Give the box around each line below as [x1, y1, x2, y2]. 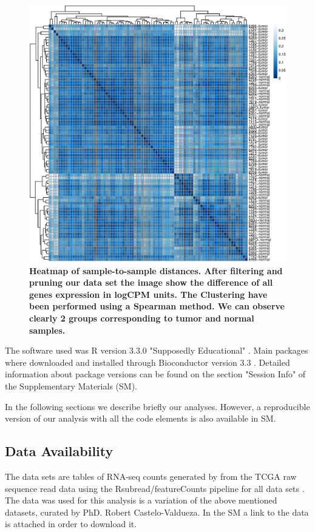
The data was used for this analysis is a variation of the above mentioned [5, 494, 277, 507]
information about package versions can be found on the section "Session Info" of [5, 368, 306, 380]
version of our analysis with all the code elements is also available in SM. [5, 412, 276, 425]
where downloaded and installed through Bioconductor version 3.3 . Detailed [5, 355, 290, 368]
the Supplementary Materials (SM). [5, 379, 137, 392]
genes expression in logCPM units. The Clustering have [29, 288, 268, 300]
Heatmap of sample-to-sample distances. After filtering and [29, 264, 283, 277]
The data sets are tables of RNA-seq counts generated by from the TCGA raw [5, 470, 297, 482]
